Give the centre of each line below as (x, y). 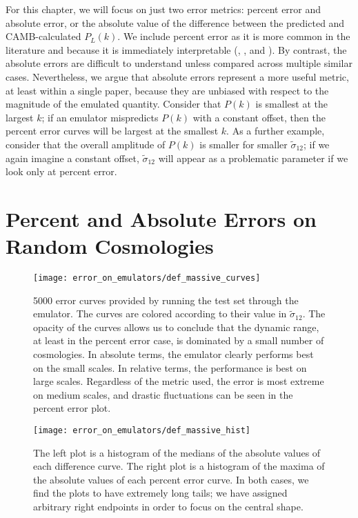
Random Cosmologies (110, 246)
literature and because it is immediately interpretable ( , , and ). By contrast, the (176, 49)
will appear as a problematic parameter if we (253, 158)
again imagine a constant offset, (72, 158)
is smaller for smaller (243, 144)
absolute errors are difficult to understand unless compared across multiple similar (179, 63)
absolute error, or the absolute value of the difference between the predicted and (175, 22)
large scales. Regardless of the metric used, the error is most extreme (179, 381)
